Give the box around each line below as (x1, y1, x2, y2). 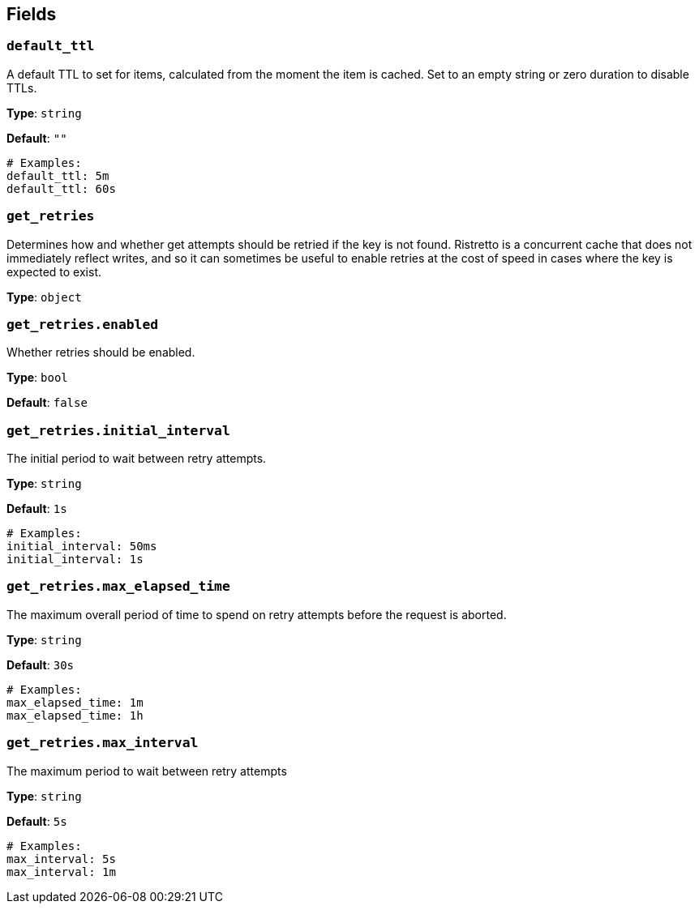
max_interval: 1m (6, 865, 116, 878)
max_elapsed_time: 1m (6, 695, 144, 709)
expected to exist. (6, 264, 101, 279)
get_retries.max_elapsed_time (6, 579, 230, 595)
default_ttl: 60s (6, 182, 116, 195)
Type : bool (6, 370, 68, 385)
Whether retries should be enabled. (6, 345, 195, 360)
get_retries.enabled (6, 316, 159, 332)
